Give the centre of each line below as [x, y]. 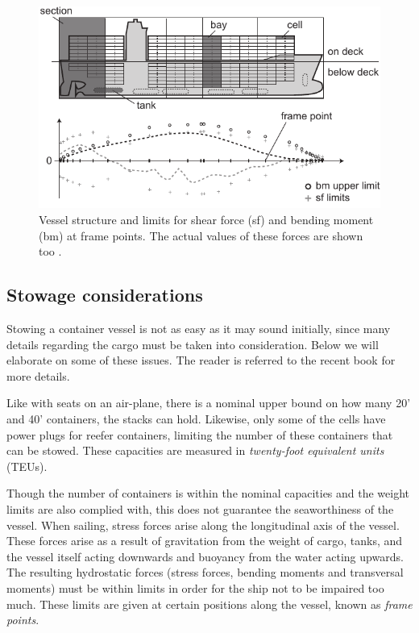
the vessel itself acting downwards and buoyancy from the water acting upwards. [205, 556]
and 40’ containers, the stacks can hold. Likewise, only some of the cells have [196, 419]
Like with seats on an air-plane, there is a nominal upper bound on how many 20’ [209, 403]
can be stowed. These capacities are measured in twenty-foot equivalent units [195, 450]
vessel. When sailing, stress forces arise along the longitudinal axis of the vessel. [203, 525]
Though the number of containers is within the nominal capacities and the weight [208, 493]
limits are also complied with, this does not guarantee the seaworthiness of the [200, 508]
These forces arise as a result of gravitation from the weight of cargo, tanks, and [205, 541]
